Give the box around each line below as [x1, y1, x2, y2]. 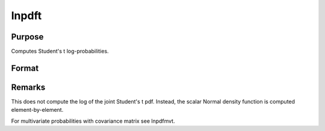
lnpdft [11, 9, 42, 22]
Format [11, 63, 39, 73]
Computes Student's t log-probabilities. [11, 48, 109, 55]
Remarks [11, 82, 46, 92]
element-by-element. [11, 106, 64, 114]
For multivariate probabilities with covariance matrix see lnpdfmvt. [11, 117, 175, 124]
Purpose [11, 32, 44, 42]
